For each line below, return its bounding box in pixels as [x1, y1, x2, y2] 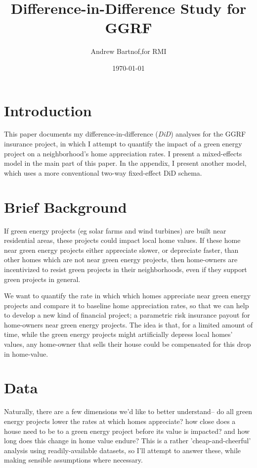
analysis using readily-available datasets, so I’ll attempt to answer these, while [4, 445, 241, 455]
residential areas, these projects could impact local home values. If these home [4, 235, 241, 245]
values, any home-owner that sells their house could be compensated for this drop [4, 339, 251, 349]
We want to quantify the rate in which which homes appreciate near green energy [4, 290, 251, 301]
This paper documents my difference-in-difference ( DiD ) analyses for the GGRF [4, 129, 246, 139]
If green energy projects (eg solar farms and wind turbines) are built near [4, 225, 226, 235]
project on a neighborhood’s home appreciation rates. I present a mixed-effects [4, 148, 242, 158]
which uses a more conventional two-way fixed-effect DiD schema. [4, 167, 202, 178]
